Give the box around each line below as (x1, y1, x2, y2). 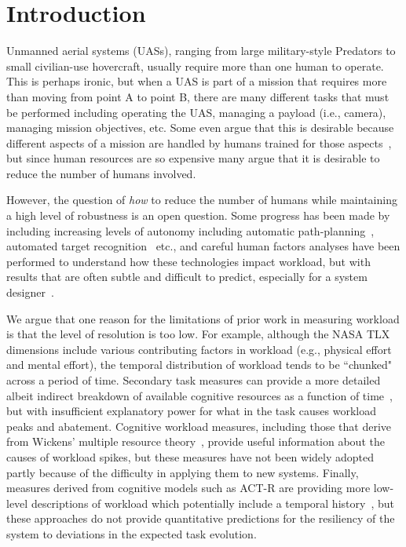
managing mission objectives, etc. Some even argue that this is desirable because (6, 119, 394, 136)
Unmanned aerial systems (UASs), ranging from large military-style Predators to (6, 42, 396, 59)
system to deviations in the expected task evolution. (6, 525, 257, 542)
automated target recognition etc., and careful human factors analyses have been (6, 238, 401, 254)
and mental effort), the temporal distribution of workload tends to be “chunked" (6, 356, 392, 373)
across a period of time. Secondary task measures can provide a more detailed (6, 372, 381, 388)
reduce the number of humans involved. (6, 165, 196, 181)
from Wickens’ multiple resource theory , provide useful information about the (6, 433, 385, 450)
